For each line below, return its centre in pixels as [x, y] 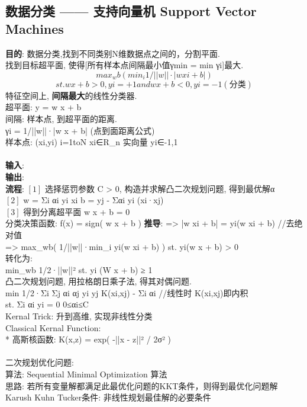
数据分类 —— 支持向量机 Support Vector [131, 11]
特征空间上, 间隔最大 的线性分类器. [71, 95]
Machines [35, 28]
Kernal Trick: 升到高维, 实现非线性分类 [79, 316]
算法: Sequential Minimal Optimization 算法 [86, 374]
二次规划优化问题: [40, 362]
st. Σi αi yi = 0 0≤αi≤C [47, 304]
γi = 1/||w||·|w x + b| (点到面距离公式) [80, 130]
